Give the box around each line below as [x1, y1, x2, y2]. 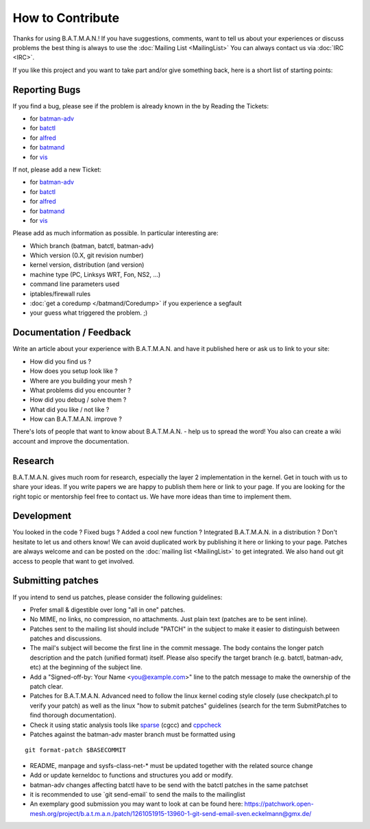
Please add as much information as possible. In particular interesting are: [12, 229, 219, 237]
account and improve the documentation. [12, 437, 129, 445]
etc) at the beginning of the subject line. [29, 663, 143, 671]
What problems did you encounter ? [29, 386, 132, 394]
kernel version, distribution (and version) [29, 261, 145, 269]
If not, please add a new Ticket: [12, 165, 102, 173]
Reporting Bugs [12, 84, 81, 95]
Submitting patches [12, 575, 99, 586]
